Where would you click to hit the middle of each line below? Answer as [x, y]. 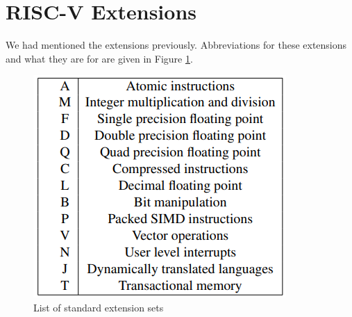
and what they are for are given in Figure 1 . [99, 58]
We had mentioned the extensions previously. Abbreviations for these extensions [176, 45]
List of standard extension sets [99, 307]
